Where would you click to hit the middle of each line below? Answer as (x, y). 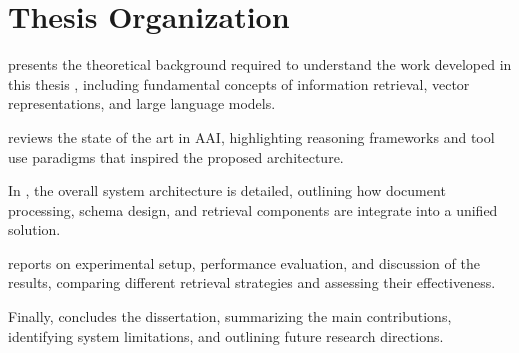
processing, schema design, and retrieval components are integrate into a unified (253, 209)
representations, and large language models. (142, 103)
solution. (34, 229)
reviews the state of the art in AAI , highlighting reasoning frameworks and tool (251, 136)
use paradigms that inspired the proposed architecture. (176, 156)
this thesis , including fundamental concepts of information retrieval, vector (239, 83)
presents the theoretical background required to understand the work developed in (260, 64)
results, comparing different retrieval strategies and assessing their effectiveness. (252, 282)
